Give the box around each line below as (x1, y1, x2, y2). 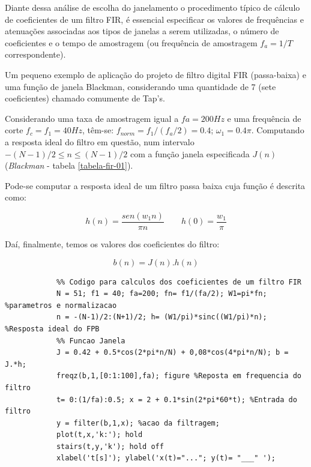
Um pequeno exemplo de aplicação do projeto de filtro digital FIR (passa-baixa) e (5, 68, 306, 80)
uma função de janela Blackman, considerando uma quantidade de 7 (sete (5, 80, 276, 92)
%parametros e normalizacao (5, 301, 117, 310)
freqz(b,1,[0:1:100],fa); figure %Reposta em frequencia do (56, 372, 301, 381)
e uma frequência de (227, 112, 301, 124)
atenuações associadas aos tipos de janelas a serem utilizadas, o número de (5, 25, 279, 37)
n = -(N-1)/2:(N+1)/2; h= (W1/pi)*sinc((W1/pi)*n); (56, 313, 267, 322)
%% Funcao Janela (56, 336, 125, 345)
